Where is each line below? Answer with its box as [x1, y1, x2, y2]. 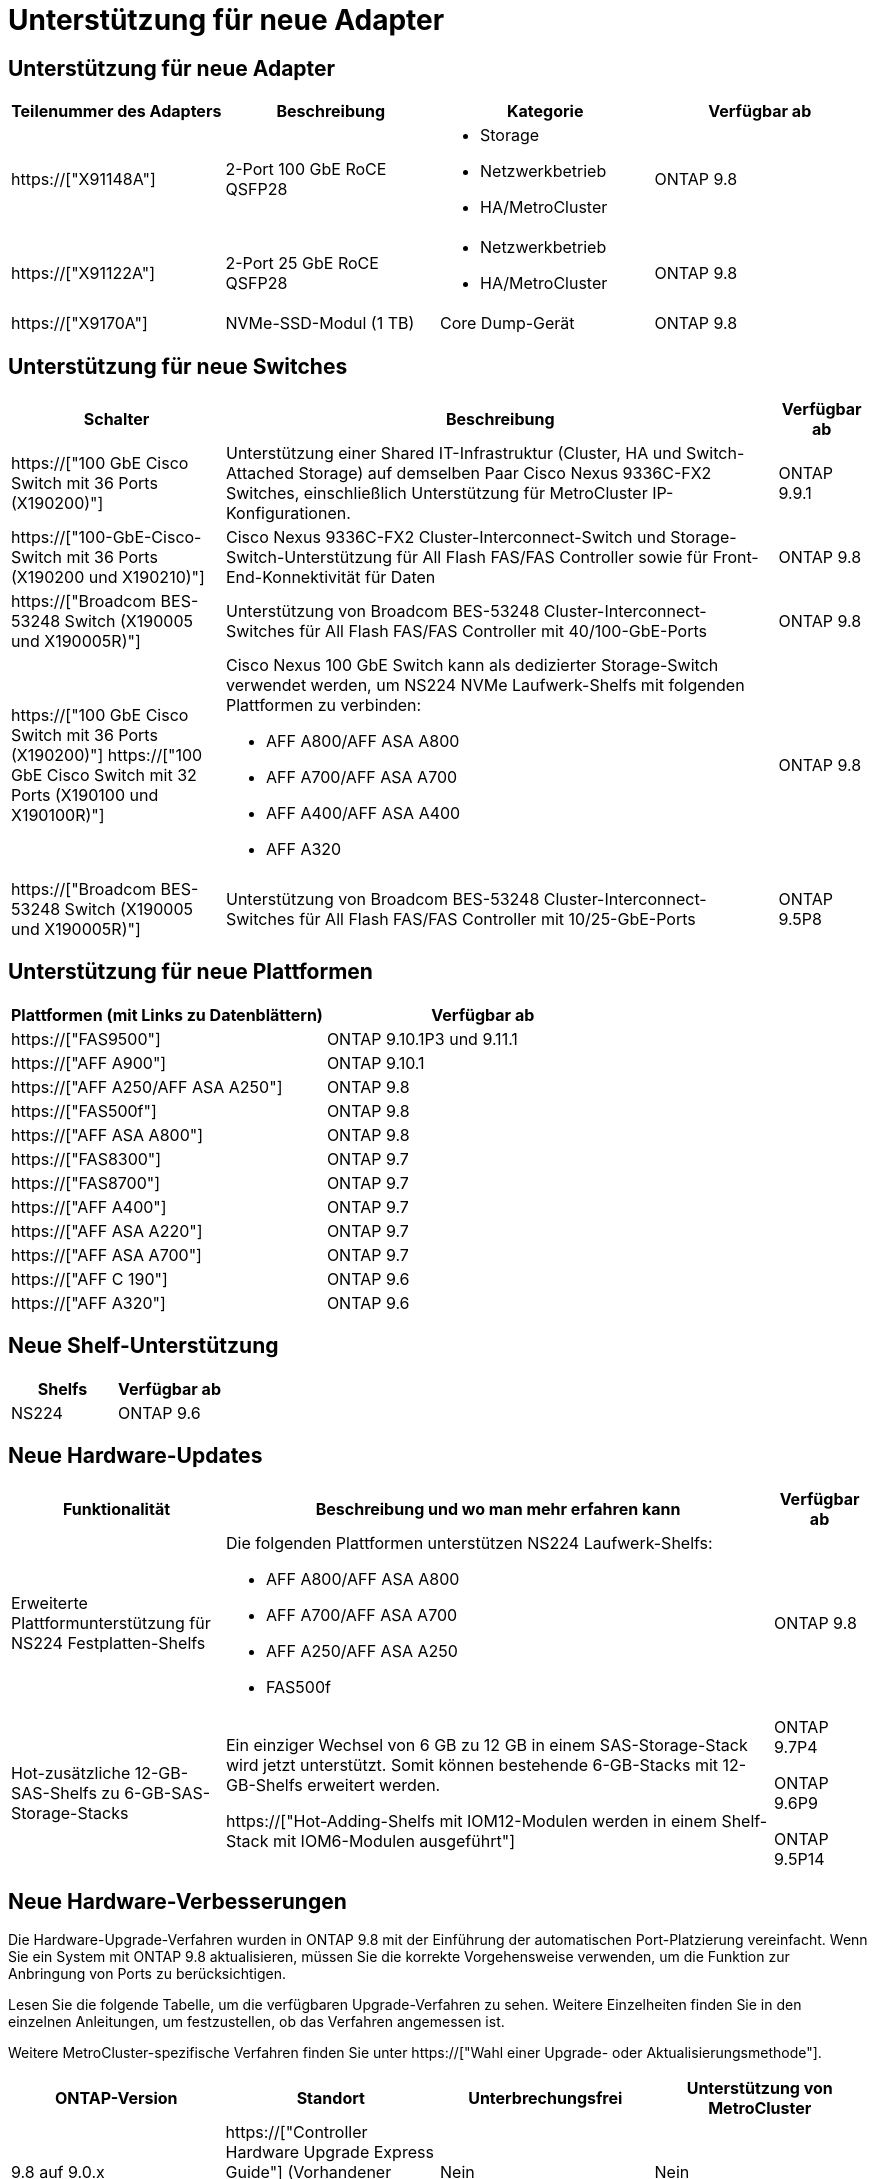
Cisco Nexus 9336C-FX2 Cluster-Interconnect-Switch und [226, 527, 666, 548]
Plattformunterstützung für [11, 1612, 211, 1633]
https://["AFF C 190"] [11, 1268, 168, 1289]
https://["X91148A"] [11, 169, 156, 190]
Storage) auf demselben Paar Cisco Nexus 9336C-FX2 [298, 463, 712, 484]
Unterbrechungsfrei [468, 2088, 623, 2109]
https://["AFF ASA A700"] [11, 1244, 202, 1265]
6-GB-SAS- [124, 1782, 211, 1803]
